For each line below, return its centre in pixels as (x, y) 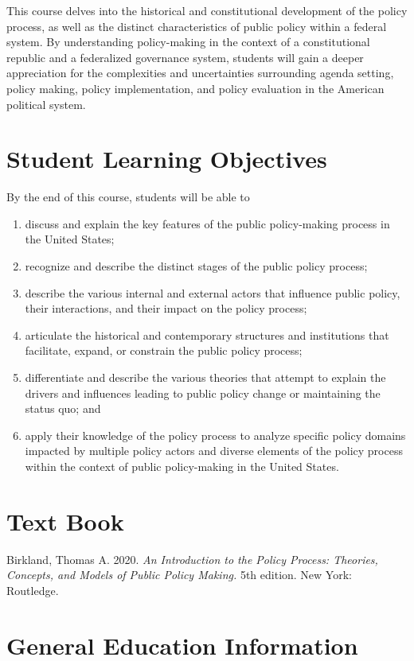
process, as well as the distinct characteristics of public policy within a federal (197, 26)
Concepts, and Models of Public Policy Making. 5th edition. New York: (179, 575)
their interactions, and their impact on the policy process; (166, 308)
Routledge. (33, 590)
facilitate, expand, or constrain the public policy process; (164, 350)
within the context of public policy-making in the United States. (182, 466)
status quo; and (63, 408)
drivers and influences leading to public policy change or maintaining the (203, 393)
